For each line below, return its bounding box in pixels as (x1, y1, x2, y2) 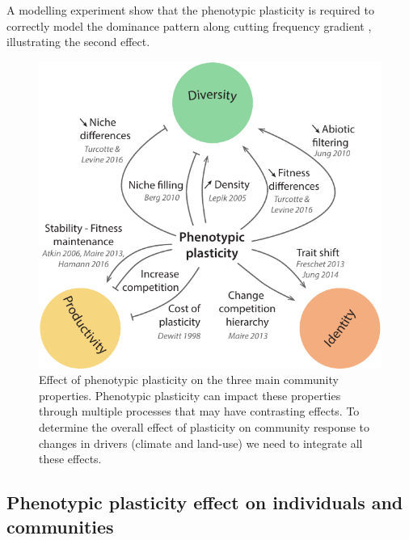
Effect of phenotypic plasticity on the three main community (39, 371, 339, 388)
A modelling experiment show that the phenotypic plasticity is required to (6, 2, 374, 18)
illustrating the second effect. (6, 33, 150, 50)
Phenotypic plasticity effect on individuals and (6, 490, 403, 515)
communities (6, 513, 114, 538)
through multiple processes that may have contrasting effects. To (39, 403, 360, 420)
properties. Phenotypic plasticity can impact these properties (39, 386, 341, 403)
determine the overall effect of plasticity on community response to (39, 419, 370, 436)
